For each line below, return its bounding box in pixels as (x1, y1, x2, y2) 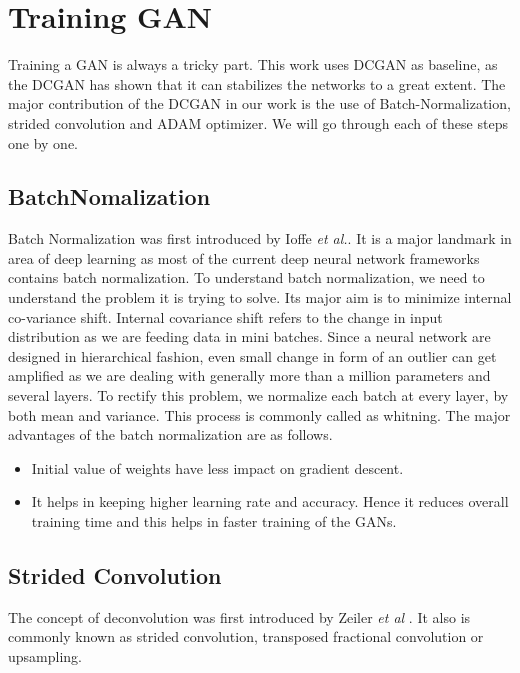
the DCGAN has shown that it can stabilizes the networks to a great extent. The (8, 73, 506, 94)
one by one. (8, 132, 78, 153)
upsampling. (8, 646, 82, 666)
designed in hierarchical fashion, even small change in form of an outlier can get (8, 345, 497, 366)
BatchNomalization (8, 181, 211, 212)
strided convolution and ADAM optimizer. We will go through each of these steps (8, 112, 508, 133)
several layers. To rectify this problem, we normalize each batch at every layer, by (8, 385, 509, 406)
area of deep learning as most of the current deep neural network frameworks (8, 247, 480, 268)
